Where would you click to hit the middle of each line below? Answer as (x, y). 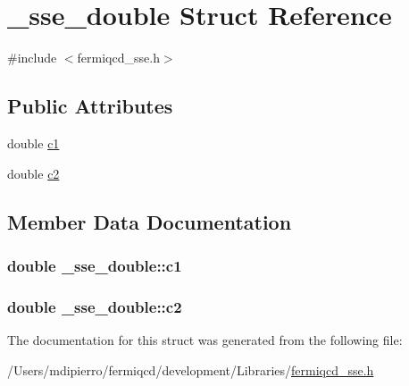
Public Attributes (90, 106)
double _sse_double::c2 (95, 306)
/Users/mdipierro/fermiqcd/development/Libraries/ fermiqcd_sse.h (191, 369)
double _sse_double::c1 (95, 265)
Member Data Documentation (150, 221)
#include (32, 58)
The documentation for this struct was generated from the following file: (205, 339)
